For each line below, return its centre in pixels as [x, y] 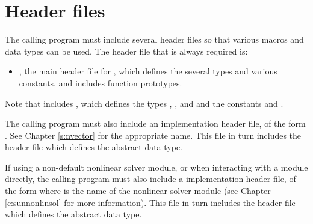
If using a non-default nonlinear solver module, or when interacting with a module [156, 167]
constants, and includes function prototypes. [101, 83]
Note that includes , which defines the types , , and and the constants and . [144, 103]
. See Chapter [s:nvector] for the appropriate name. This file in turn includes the [153, 135]
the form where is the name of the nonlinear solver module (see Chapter [138, 191]
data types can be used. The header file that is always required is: [126, 51]
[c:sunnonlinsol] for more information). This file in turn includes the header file [150, 202]
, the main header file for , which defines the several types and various [148, 71]
